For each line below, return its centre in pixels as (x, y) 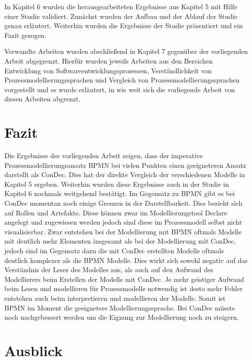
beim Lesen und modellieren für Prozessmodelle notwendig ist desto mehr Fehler (124, 288)
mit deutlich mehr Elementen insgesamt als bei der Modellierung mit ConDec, (120, 241)
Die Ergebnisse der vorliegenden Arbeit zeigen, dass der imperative (104, 155)
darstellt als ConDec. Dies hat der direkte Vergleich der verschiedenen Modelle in (125, 174)
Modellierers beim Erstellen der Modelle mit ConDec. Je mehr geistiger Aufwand (124, 279)
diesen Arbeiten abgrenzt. (43, 99)
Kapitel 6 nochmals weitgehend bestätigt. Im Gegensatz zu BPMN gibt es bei (120, 193)
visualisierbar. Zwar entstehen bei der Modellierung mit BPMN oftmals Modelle (123, 231)
